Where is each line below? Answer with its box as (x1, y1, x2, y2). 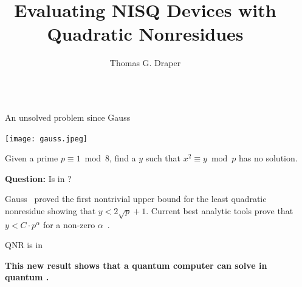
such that (145, 152, 181, 164)
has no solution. (239, 152, 298, 164)
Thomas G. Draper (109, 56, 181, 69)
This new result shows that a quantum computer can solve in (5, 258, 267, 271)
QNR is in (5, 238, 43, 251)
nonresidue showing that (5, 204, 96, 217)
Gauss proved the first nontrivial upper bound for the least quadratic (5, 192, 267, 205)
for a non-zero (43, 218, 95, 231)
